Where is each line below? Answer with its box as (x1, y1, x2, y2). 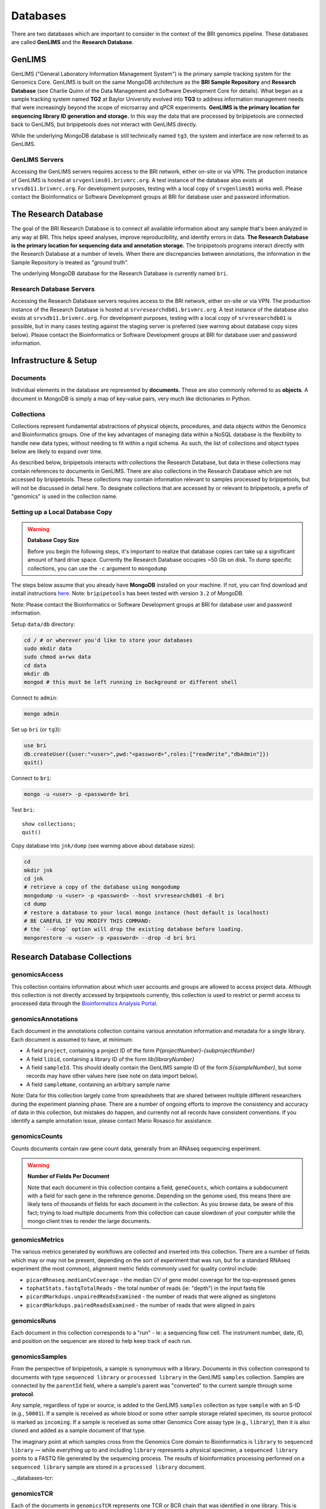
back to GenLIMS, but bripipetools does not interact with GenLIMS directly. (11, 121, 197, 128)
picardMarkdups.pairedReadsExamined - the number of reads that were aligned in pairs (26, 1301, 255, 1309)
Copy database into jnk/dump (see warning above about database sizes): (11, 842, 196, 849)
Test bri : (11, 806, 35, 814)
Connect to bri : (11, 774, 51, 782)
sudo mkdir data (24, 645, 72, 652)
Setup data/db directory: (11, 621, 75, 628)
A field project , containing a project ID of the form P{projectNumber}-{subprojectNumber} (26, 1047, 255, 1054)
